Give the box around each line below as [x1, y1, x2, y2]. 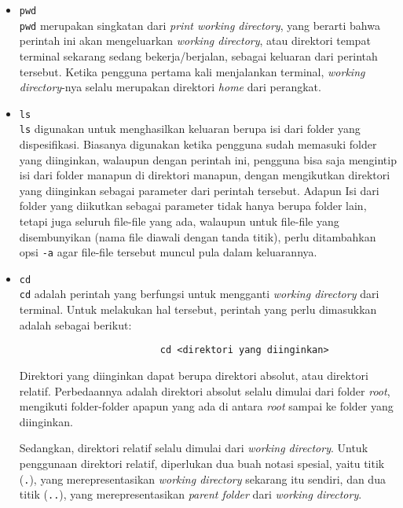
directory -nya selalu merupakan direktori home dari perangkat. [19, 79, 321, 95]
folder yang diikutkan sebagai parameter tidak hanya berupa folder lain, [19, 197, 367, 214]
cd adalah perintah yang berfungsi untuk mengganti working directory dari [19, 285, 379, 302]
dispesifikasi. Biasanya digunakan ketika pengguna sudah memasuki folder [19, 136, 377, 152]
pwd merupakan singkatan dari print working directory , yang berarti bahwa [19, 17, 380, 33]
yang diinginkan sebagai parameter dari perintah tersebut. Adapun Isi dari [19, 182, 379, 198]
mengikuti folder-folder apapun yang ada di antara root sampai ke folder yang [19, 398, 394, 414]
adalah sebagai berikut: [19, 316, 132, 333]
